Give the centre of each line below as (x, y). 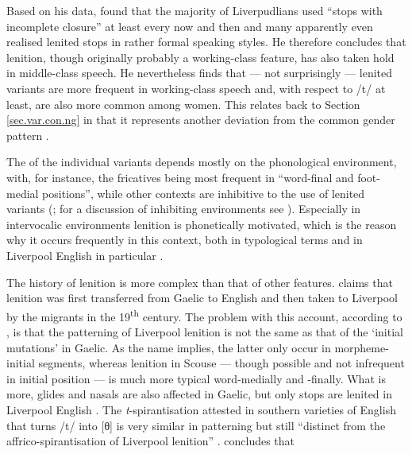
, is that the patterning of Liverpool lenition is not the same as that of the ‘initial (205, 331)
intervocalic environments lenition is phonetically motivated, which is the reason (202, 224)
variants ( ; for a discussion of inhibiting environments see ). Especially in (184, 209)
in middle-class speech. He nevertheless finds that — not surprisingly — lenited (200, 73)
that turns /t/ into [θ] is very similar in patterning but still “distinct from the (196, 425)
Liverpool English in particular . (85, 255)
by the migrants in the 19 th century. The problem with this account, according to (204, 315)
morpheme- (362, 347)
